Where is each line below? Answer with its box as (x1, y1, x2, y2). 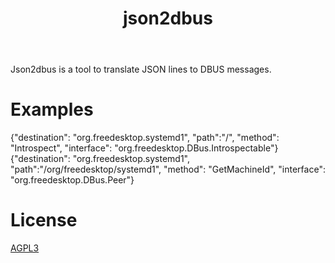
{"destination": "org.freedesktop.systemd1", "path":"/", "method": (10, 132, 280, 144)
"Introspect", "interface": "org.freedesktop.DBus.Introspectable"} (10, 142, 279, 154)
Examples (10, 98, 94, 121)
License (10, 209, 78, 232)
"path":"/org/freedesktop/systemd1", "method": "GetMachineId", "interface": (10, 163, 326, 176)
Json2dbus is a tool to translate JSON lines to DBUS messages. (10, 63, 272, 76)
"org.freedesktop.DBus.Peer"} (10, 174, 135, 186)
